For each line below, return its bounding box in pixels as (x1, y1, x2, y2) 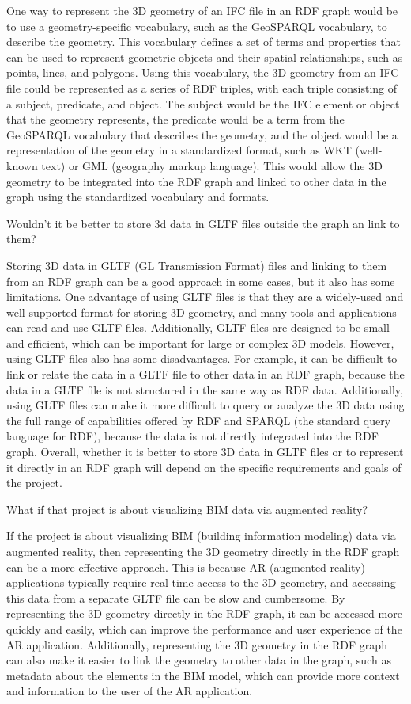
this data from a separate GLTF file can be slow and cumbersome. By (6, 589, 345, 606)
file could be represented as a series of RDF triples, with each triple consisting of (6, 79, 398, 96)
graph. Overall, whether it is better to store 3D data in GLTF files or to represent (6, 443, 404, 460)
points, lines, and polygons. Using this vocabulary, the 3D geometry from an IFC (6, 64, 399, 81)
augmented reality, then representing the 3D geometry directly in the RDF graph (6, 543, 400, 559)
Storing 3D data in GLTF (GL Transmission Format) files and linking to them (6, 257, 387, 273)
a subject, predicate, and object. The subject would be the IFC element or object (6, 95, 400, 112)
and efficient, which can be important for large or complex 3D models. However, (6, 334, 394, 351)
